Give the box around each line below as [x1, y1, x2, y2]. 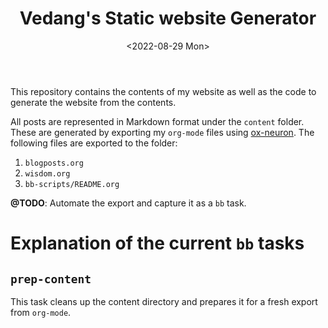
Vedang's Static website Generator [19, 7, 317, 30]
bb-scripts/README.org [24, 179, 120, 189]
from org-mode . [10, 306, 72, 318]
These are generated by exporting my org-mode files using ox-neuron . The [10, 126, 315, 138]
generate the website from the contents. [10, 96, 177, 108]
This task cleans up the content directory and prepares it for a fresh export [10, 295, 318, 307]
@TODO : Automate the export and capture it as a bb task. [10, 197, 247, 209]
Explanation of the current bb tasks [10, 232, 305, 255]
